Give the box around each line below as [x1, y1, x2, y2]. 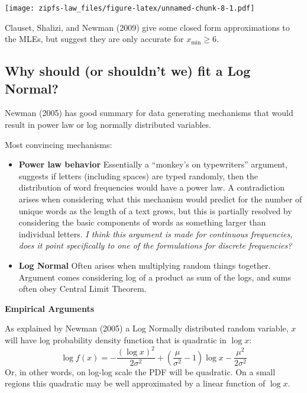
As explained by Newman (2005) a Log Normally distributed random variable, [5, 322, 289, 334]
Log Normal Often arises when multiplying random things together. [18, 259, 271, 271]
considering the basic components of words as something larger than [18, 216, 266, 228]
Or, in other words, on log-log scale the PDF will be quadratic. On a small [5, 365, 276, 378]
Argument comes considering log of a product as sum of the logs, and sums [18, 270, 291, 283]
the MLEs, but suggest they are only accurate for [5, 33, 184, 45]
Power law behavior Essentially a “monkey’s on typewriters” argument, [18, 158, 288, 170]
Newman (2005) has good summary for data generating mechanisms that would [5, 107, 293, 119]
